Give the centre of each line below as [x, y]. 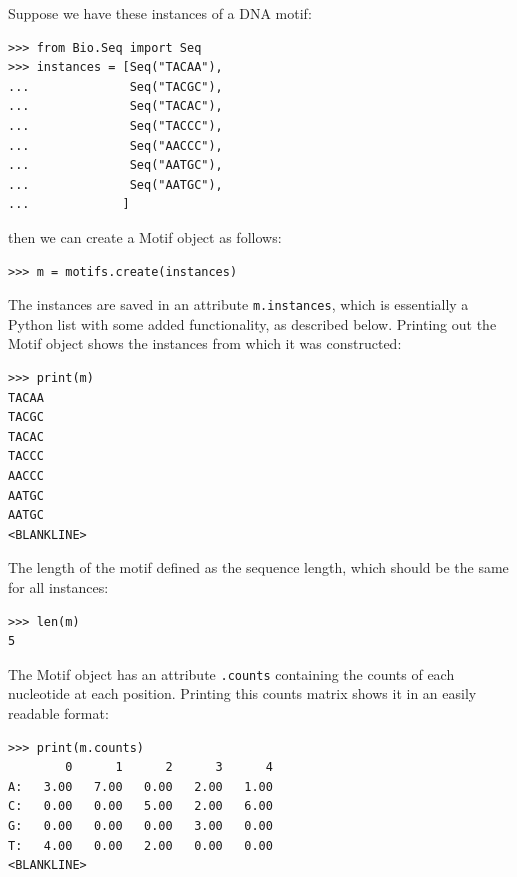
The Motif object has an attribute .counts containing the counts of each [231, 673]
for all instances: [58, 586]
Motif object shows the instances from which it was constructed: [205, 343]
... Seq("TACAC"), [115, 106]
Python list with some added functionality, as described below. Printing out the [252, 323]
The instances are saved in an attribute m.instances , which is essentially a [238, 304]
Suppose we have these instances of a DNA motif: [160, 13]
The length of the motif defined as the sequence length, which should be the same [258, 567]
